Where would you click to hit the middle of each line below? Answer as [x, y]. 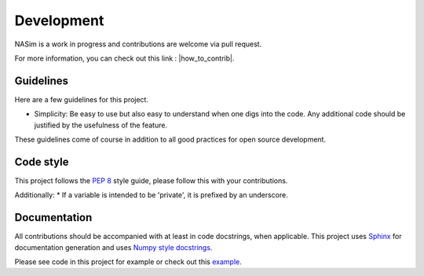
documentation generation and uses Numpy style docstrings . [113, 247]
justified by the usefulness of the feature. [101, 125]
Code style [42, 162]
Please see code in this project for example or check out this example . [128, 262]
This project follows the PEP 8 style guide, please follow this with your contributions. [151, 180]
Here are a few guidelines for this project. [82, 99]
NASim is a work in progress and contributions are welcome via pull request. [138, 44]
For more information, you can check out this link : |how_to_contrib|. [124, 58]
